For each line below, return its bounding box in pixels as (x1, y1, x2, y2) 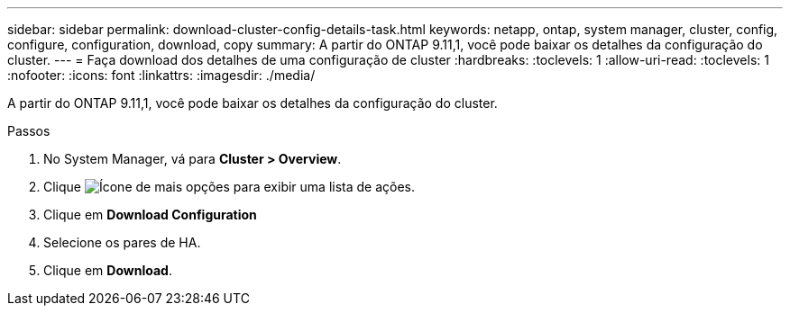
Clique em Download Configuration (43, 207, 257, 222)
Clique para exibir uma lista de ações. (43, 179, 416, 194)
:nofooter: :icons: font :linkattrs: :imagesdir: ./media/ (7, 67, 316, 83)
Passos (7, 123, 51, 139)
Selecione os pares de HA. (43, 235, 201, 250)
